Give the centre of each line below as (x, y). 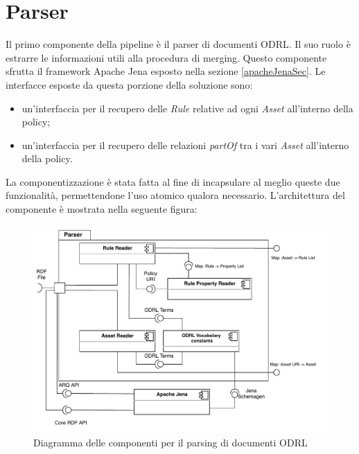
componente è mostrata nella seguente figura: (102, 209)
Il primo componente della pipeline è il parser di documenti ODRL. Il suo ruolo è (178, 44)
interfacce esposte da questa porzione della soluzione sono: (129, 84)
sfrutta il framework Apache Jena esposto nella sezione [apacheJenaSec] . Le (166, 71)
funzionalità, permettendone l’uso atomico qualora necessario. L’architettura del (175, 195)
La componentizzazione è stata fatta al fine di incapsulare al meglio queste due (173, 181)
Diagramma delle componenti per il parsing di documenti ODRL (170, 442)
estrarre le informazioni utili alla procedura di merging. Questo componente (166, 57)
